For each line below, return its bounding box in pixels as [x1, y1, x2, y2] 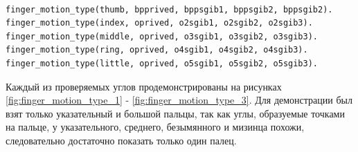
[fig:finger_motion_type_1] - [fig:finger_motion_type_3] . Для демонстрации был [6, 93, 352, 107]
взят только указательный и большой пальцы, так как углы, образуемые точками [6, 106, 345, 120]
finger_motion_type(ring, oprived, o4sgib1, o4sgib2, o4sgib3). [6, 45, 308, 55]
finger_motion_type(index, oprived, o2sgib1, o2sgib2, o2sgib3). [6, 18, 313, 28]
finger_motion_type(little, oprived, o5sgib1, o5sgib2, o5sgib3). [6, 58, 319, 68]
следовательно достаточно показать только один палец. [6, 133, 237, 147]
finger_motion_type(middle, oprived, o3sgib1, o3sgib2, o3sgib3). [6, 31, 319, 41]
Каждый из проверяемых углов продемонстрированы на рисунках [6, 79, 282, 93]
